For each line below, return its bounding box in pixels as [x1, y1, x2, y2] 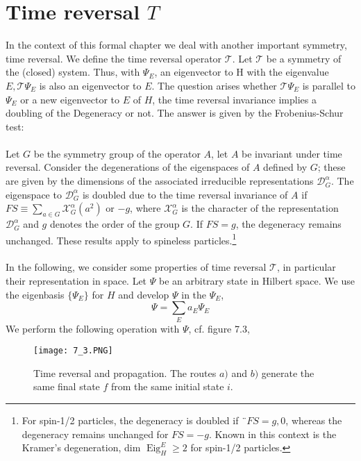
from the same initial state [111, 379, 224, 394]
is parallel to [302, 78, 355, 92]
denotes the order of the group [49, 217, 180, 231]
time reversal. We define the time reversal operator [6, 51, 222, 65]
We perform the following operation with [6, 321, 180, 335]
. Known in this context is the [208, 426, 337, 441]
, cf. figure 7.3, [188, 321, 250, 335]
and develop [118, 287, 169, 301]
